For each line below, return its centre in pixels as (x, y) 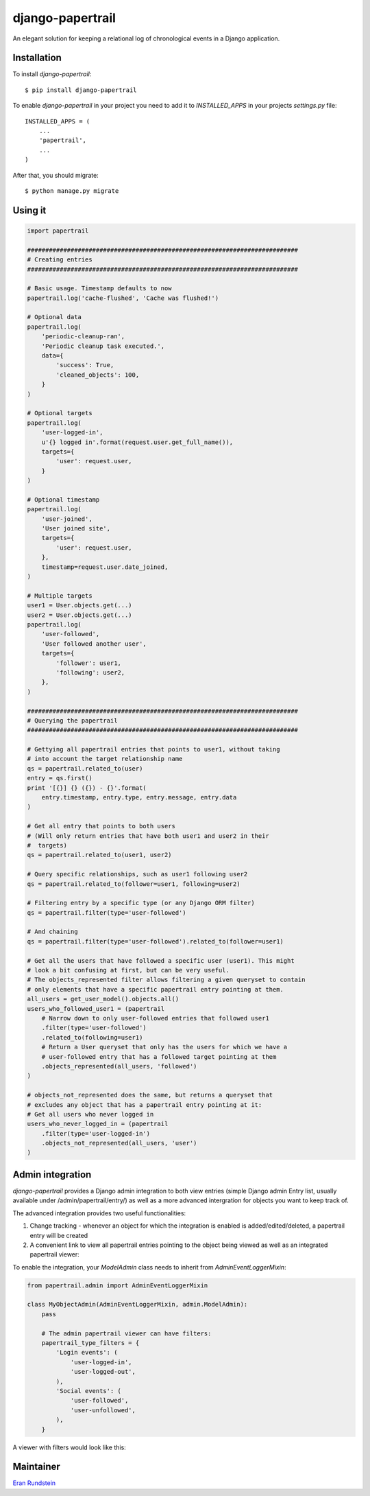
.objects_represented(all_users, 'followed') (119, 1066)
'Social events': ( (88, 1391)
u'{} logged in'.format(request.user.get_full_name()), (137, 442)
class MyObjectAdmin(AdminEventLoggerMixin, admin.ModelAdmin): (137, 1305)
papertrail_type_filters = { (90, 1343)
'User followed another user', (94, 644)
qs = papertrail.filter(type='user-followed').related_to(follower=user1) (156, 941)
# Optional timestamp (63, 500)
